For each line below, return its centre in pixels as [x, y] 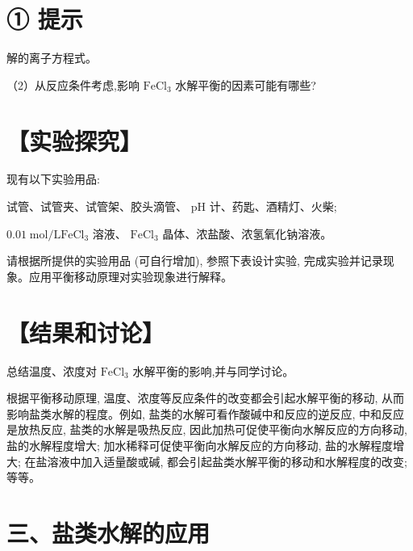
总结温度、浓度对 [52, 370]
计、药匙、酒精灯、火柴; [273, 206]
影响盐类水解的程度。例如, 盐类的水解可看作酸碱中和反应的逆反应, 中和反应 [206, 413]
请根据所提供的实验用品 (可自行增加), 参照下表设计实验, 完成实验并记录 [195, 261]
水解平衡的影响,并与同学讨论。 [213, 370]
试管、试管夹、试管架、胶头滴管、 [97, 206]
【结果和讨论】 [86, 332]
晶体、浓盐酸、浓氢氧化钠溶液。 [247, 233]
